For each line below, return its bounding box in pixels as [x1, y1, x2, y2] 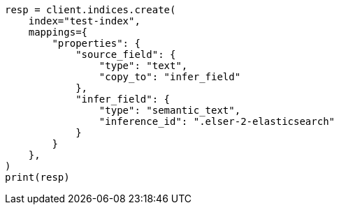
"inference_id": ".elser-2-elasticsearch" [99, 116, 336, 127]
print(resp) [5, 172, 70, 183]
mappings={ [28, 27, 88, 38]
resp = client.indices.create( [5, 4, 176, 15]
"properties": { [52, 38, 140, 49]
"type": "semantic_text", [99, 105, 241, 116]
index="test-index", [28, 15, 140, 27]
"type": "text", [99, 60, 188, 71]
